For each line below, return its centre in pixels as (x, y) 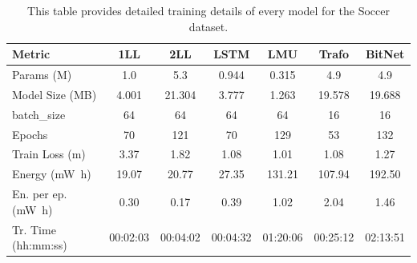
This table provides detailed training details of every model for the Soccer (208, 10)
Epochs (30, 134)
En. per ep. (40, 194)
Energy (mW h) (52, 174)
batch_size (39, 114)
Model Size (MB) (55, 94)
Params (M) (42, 75)
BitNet (385, 54)
